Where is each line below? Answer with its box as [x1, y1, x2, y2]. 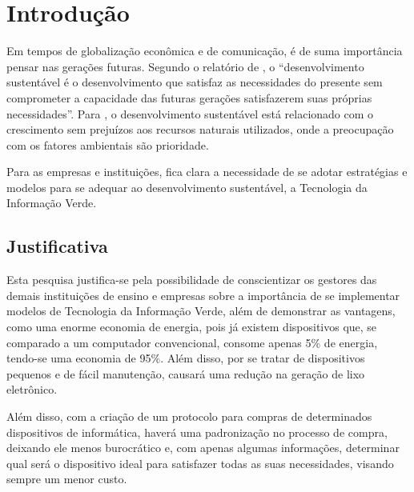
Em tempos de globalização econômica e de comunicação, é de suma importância [6, 42, 403, 59]
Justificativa [6, 234, 108, 258]
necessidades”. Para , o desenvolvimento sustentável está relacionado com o [6, 105, 374, 122]
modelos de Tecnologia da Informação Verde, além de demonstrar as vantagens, [6, 302, 396, 319]
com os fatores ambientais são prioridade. [6, 136, 209, 153]
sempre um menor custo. [6, 470, 127, 487]
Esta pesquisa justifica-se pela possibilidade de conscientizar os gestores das [6, 271, 377, 288]
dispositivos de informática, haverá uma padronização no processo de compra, [6, 423, 388, 440]
